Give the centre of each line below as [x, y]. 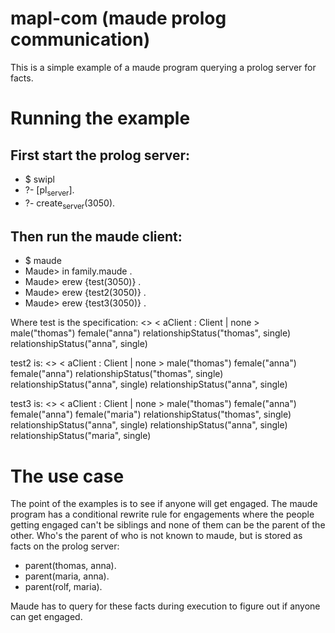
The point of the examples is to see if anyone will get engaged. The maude [164, 504]
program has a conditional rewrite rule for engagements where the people [162, 514]
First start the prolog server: [100, 155]
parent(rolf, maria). [63, 587]
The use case [67, 476]
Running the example [100, 118]
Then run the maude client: [96, 236]
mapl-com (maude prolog [118, 18]
